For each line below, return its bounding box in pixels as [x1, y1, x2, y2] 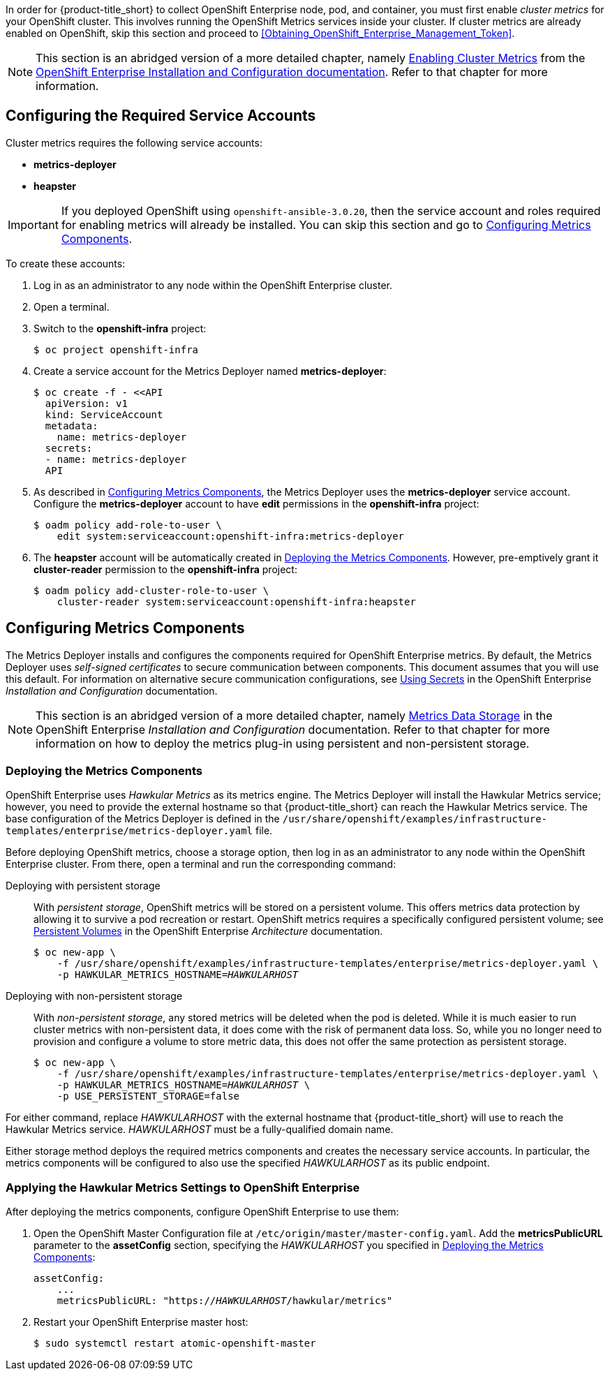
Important [8, 217, 59, 232]
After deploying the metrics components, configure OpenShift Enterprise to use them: [6, 1206, 399, 1218]
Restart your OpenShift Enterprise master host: [34, 1316, 248, 1329]
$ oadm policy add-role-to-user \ [34, 519, 222, 531]
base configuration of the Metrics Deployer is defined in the [6, 813, 280, 825]
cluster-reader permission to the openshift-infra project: [34, 563, 297, 575]
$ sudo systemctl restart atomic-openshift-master [34, 1338, 316, 1349]
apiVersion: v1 [45, 397, 128, 409]
